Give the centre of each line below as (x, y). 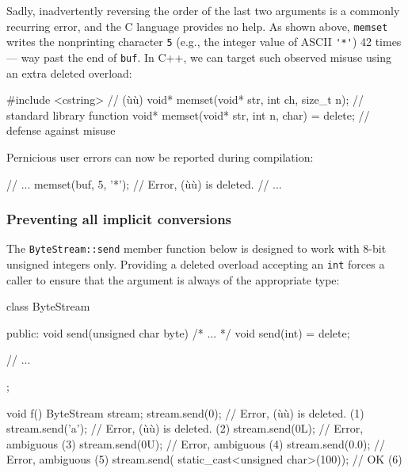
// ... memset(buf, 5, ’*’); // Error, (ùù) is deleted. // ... (144, 183)
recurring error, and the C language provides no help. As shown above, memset (197, 26)
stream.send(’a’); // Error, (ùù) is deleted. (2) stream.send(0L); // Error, (185, 428)
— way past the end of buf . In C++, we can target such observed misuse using (199, 57)
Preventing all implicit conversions (119, 219)
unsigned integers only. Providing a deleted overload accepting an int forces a (196, 264)
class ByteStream (48, 306)
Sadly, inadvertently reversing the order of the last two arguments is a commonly (203, 10)
